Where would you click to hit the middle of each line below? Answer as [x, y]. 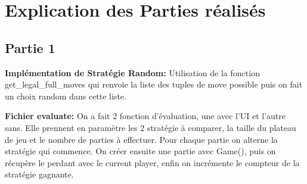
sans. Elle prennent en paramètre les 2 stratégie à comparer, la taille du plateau [151, 127]
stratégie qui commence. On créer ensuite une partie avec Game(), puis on [140, 151]
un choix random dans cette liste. [66, 96]
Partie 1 [30, 47]
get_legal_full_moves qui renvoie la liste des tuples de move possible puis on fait [154, 84]
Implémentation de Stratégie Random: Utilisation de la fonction [132, 72]
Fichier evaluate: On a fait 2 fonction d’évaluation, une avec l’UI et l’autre [145, 116]
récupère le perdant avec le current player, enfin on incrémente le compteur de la [152, 162]
